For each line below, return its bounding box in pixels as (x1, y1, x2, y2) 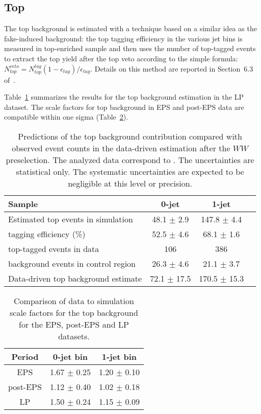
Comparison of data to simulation (14, 294, 134, 307)
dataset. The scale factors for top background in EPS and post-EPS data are (4, 101, 244, 112)
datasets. (58, 330, 90, 342)
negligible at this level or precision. (68, 177, 193, 189)
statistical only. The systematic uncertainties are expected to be (16, 165, 244, 177)
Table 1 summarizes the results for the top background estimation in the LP (4, 91, 244, 102)
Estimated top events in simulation (8, 213, 133, 225)
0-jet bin (53, 350, 88, 362)
